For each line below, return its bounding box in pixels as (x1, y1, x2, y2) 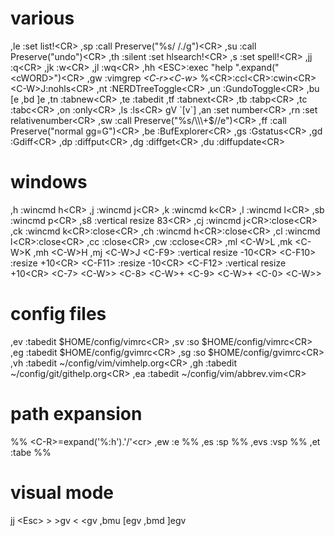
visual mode (10, 481, 115, 504)
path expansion (10, 403, 143, 425)
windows (10, 171, 88, 194)
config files (10, 303, 107, 326)
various (10, 7, 75, 30)
